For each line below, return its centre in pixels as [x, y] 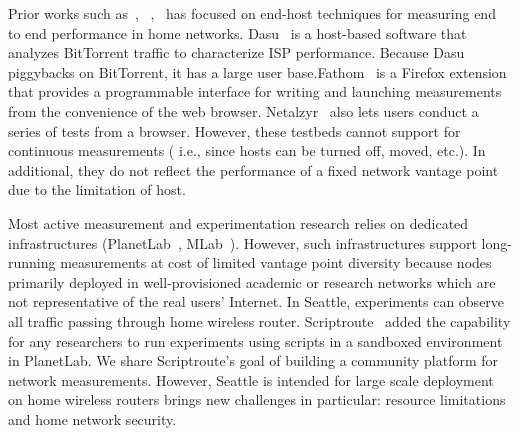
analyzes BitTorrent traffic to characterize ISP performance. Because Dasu [236, 52]
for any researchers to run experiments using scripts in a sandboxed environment [255, 340]
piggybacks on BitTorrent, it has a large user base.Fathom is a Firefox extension [257, 71]
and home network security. [92, 418]
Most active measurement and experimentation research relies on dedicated [238, 222]
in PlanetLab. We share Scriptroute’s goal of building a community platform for [253, 360]
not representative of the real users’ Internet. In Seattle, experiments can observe [256, 301]
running [32, 262]
